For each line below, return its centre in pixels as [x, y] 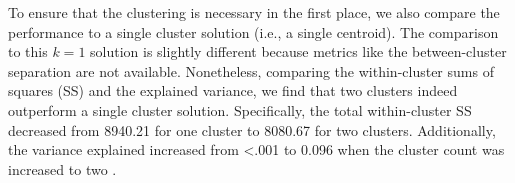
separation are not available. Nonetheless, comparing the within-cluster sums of [251, 70]
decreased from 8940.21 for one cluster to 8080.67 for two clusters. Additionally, [252, 129]
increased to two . [62, 168]
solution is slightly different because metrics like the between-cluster [298, 51]
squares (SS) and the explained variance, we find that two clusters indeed [233, 90]
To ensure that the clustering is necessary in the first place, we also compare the [254, 12]
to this [28, 51]
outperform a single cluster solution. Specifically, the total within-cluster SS [240, 109]
